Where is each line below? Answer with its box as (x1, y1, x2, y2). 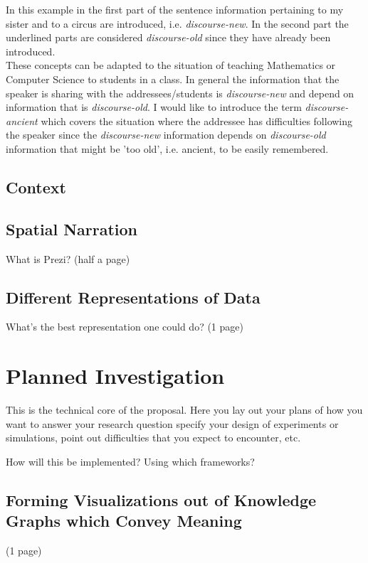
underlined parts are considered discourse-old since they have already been (6, 30, 331, 45)
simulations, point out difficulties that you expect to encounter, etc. (6, 430, 301, 445)
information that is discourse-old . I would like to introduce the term (6, 100, 302, 114)
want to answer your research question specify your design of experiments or (6, 416, 339, 431)
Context (6, 176, 66, 198)
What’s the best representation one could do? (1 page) (6, 319, 243, 334)
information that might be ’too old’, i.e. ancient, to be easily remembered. (6, 141, 329, 156)
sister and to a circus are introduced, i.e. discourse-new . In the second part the (6, 16, 349, 31)
